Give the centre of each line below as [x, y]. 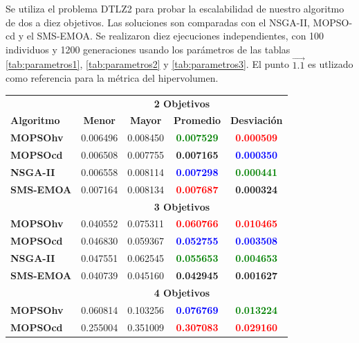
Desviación [257, 120]
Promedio [197, 120]
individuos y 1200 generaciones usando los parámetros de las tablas [148, 49]
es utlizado [331, 64]
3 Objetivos [182, 206]
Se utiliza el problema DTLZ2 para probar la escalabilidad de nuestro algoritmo [175, 8]
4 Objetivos [182, 292]
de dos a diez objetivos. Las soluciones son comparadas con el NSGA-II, [158, 22]
